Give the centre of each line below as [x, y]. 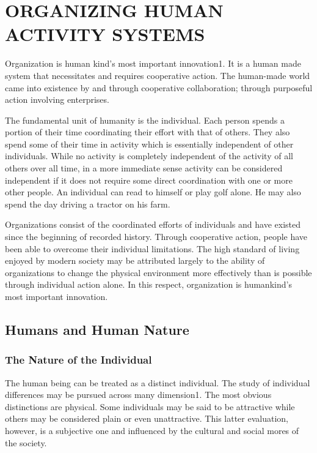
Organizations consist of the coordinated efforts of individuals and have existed [153, 224]
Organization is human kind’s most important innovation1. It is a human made [153, 63]
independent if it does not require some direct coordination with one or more [149, 180]
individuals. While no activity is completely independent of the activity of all [149, 156]
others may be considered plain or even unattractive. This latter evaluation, [147, 418]
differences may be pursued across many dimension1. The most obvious [138, 395]
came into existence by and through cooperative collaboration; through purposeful [159, 87]
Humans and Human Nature [97, 329]
